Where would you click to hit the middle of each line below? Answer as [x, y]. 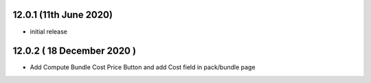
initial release [49, 32]
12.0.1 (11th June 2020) [63, 15]
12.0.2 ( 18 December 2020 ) [75, 51]
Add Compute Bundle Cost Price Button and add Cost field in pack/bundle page [143, 67]
